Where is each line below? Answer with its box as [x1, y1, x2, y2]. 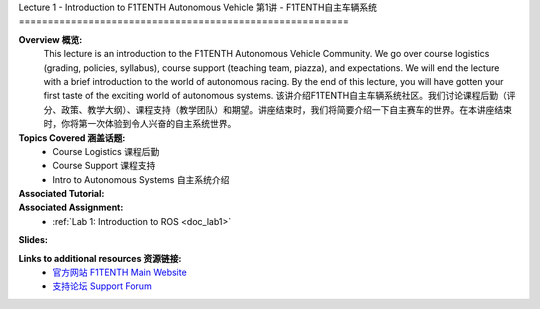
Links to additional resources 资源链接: [18, 252, 182, 264]
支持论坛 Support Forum [52, 280, 152, 292]
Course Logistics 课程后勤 [52, 145, 160, 157]
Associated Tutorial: [18, 188, 105, 200]
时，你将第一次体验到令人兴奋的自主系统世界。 [43, 118, 237, 130]
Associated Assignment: [18, 201, 124, 214]
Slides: [18, 234, 49, 246]
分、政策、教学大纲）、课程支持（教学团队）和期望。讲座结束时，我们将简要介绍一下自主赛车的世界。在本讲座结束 [43, 103, 512, 115]
